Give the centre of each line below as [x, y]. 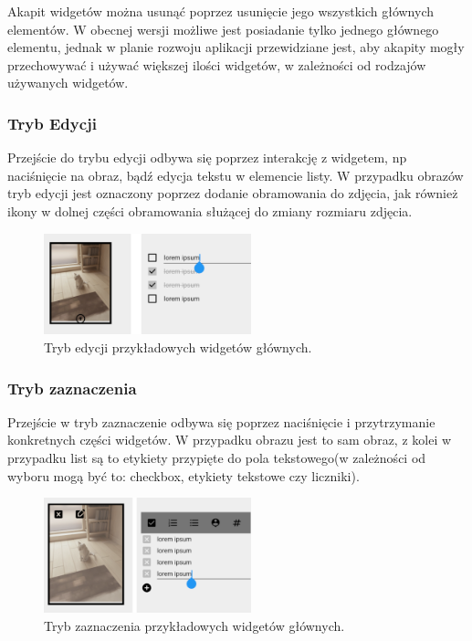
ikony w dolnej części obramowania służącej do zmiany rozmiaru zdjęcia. [210, 210]
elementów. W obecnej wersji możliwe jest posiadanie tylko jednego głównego [223, 29]
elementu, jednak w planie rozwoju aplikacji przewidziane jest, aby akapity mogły [236, 47]
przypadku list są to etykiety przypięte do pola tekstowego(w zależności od [217, 457]
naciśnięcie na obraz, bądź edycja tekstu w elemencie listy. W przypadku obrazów [236, 175]
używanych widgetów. [68, 83]
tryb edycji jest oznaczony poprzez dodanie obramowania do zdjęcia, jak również [233, 193]
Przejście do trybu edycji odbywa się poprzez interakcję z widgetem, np [207, 158]
